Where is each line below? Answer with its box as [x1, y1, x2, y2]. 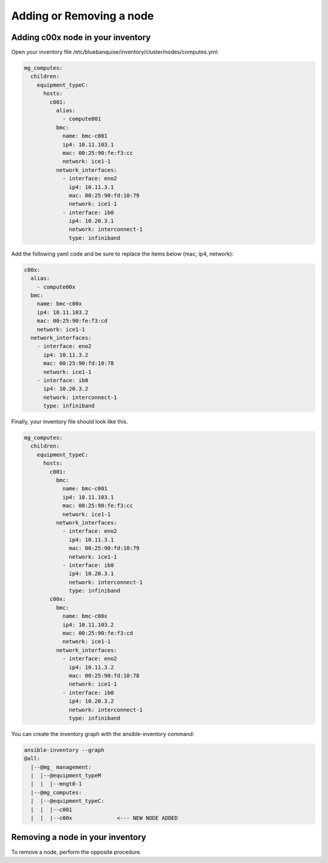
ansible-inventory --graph [24, 746, 104, 753]
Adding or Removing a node [11, 9, 154, 22]
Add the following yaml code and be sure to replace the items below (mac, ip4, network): [11, 250, 234, 258]
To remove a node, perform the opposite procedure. [11, 848, 142, 856]
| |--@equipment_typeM [30, 772, 101, 779]
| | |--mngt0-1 [30, 780, 82, 788]
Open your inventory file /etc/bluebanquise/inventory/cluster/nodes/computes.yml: [11, 49, 219, 56]
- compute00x [36, 283, 76, 290]
